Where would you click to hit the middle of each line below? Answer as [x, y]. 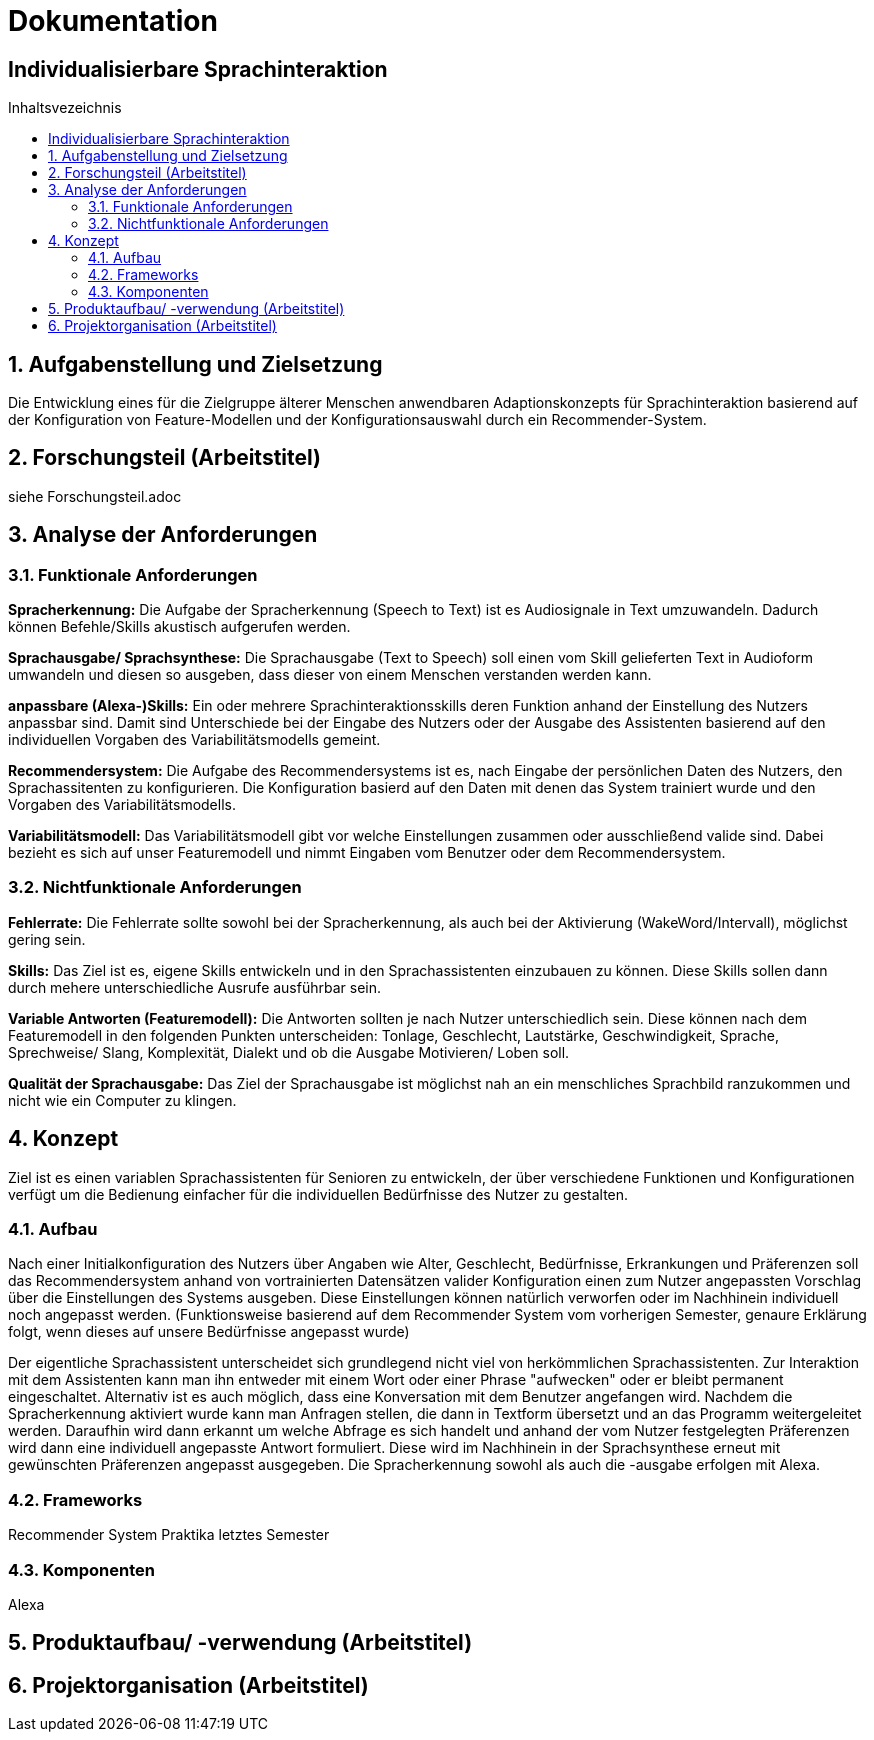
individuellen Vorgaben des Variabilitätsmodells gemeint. [194, 740]
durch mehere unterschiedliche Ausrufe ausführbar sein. [195, 987]
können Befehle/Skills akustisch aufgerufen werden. [179, 627]
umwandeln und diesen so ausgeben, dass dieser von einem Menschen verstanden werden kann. [330, 675]
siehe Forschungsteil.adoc [95, 496]
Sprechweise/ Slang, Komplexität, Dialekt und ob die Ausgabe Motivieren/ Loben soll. [289, 1052]
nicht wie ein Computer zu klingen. [122, 1100]
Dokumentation [113, 21]
